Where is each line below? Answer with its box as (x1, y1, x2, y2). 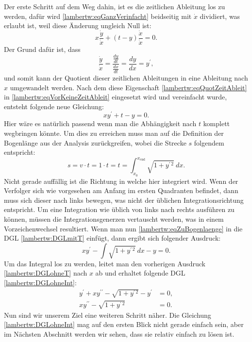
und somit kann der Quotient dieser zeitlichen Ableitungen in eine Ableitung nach (4, 73, 248, 83)
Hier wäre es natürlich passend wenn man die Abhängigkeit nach (4, 118, 197, 129)
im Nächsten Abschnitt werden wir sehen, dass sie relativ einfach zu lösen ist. (4, 328, 235, 339)
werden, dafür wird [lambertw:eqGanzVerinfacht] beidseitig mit (4, 11, 192, 21)
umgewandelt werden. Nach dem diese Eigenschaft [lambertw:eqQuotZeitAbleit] (10, 82, 247, 92)
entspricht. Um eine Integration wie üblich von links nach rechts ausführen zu (4, 204, 235, 214)
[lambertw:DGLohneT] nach (4, 268, 87, 278)
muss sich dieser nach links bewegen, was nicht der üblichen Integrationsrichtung (4, 195, 244, 205)
